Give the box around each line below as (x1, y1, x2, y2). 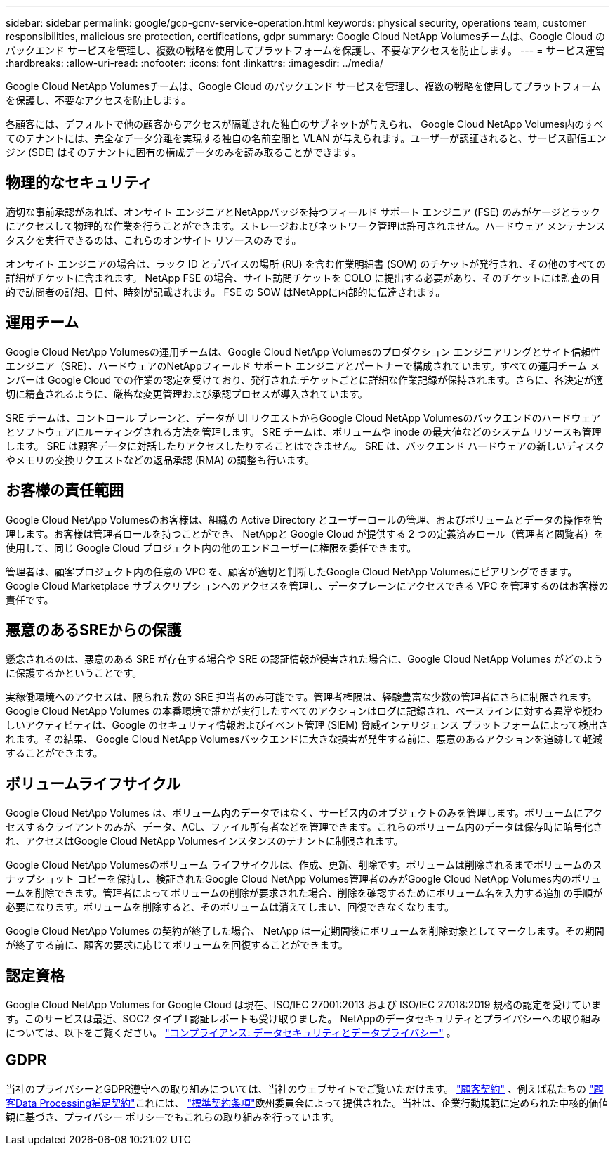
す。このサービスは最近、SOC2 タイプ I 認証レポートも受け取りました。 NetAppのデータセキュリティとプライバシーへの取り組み (6, 1013, 601, 1025)
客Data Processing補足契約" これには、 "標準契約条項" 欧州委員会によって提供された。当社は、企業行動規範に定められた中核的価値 (6, 1096, 609, 1109)
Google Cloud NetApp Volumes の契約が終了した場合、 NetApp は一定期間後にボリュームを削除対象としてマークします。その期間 (6, 925, 604, 937)
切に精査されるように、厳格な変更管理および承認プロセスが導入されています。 (6, 387, 368, 400)
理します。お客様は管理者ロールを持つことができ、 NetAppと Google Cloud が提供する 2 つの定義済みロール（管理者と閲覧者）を (6, 527, 604, 540)
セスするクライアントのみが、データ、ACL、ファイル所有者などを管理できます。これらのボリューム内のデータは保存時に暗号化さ (6, 821, 603, 833)
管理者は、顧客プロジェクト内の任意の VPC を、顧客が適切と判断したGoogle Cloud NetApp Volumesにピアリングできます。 (6, 565, 578, 578)
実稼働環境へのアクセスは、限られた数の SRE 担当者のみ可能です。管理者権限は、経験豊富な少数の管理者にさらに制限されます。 (6, 691, 597, 703)
